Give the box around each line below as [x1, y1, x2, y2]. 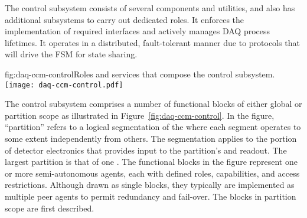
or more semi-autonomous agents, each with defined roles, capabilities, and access [5, 167, 300, 179]
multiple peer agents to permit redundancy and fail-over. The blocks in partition [5, 190, 296, 202]
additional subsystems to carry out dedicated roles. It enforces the [5, 13, 244, 25]
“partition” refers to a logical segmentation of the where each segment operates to [5, 121, 301, 133]
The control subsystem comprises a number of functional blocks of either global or [5, 97, 302, 110]
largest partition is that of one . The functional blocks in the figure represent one [5, 155, 298, 168]
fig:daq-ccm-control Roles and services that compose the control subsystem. [5, 67, 275, 80]
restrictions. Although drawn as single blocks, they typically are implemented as [5, 178, 295, 191]
